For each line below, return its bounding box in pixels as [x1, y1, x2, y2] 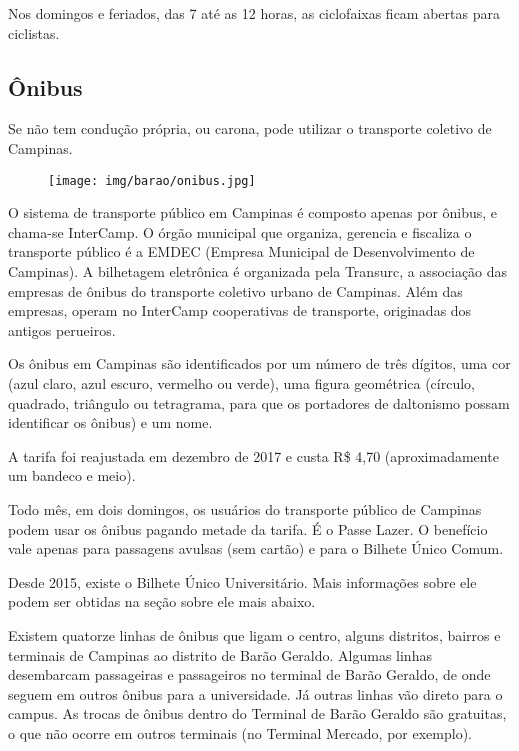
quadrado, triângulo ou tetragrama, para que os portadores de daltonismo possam [8, 392, 510, 413]
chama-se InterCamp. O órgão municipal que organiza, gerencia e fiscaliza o [8, 221, 472, 242]
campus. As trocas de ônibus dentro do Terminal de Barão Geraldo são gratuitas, [8, 703, 507, 724]
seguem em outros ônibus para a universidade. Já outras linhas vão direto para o [8, 683, 503, 704]
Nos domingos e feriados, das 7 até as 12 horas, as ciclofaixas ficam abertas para [8, 3, 500, 23]
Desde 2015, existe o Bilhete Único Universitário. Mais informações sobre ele [8, 571, 477, 592]
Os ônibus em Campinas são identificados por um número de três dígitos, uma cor [8, 353, 511, 374]
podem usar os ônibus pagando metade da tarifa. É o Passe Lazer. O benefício [8, 518, 488, 539]
